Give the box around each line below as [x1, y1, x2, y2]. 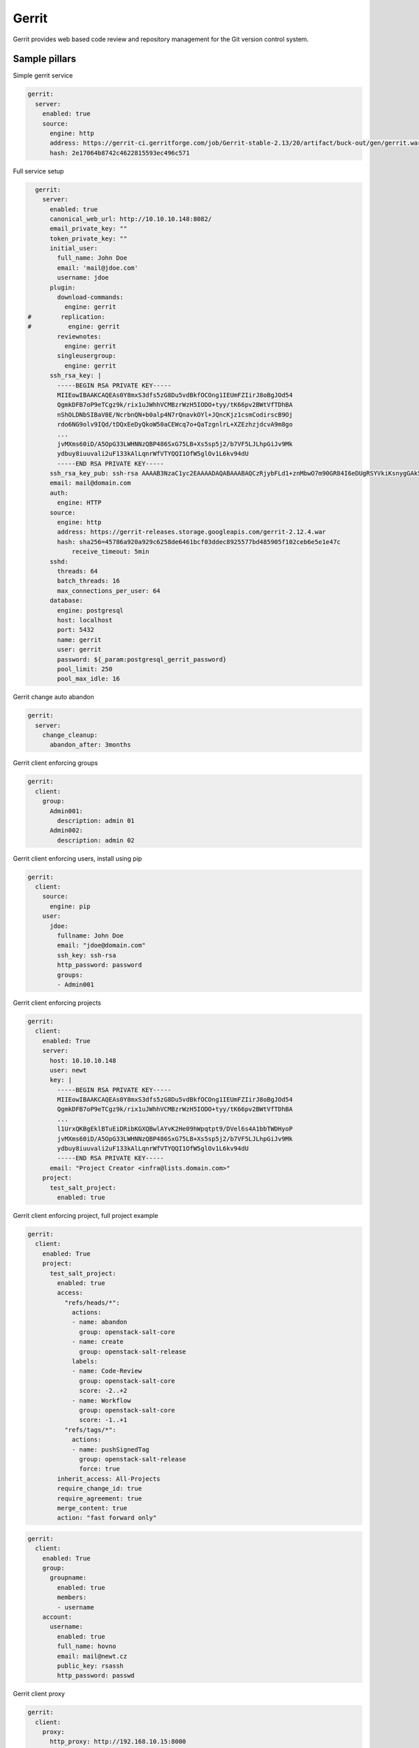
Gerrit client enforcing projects [13, 998, 101, 1007]
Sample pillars [13, 53, 77, 65]
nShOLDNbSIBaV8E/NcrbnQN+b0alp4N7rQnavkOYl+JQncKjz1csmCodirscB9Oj [57, 410, 293, 419]
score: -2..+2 [79, 1387, 128, 1395]
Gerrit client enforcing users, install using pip [13, 854, 142, 863]
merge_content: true [57, 1504, 128, 1512]
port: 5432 [57, 626, 94, 634]
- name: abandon [71, 1318, 128, 1326]
